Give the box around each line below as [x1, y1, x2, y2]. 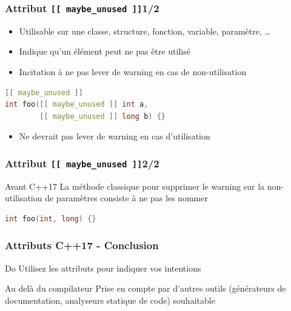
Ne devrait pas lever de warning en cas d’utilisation [19, 130, 210, 142]
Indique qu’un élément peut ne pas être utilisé [19, 45, 190, 58]
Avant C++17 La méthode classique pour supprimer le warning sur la [5, 179, 265, 192]
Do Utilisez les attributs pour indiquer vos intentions [5, 261, 201, 274]
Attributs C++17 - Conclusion [5, 238, 159, 253]
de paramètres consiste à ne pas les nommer [45, 192, 208, 204]
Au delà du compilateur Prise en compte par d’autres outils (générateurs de [5, 282, 286, 295]
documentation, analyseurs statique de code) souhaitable [5, 293, 215, 306]
